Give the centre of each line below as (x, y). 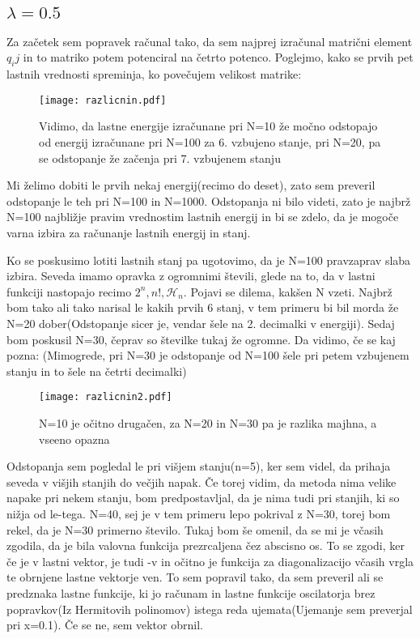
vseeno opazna (74, 439)
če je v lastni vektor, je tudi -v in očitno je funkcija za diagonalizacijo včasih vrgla (210, 561)
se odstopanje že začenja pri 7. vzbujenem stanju (160, 158)
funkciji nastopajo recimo (69, 291)
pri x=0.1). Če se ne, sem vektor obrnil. (105, 625)
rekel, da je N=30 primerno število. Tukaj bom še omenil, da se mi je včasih (195, 529)
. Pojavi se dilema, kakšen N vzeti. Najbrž (288, 291)
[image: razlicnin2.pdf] (106, 397)
